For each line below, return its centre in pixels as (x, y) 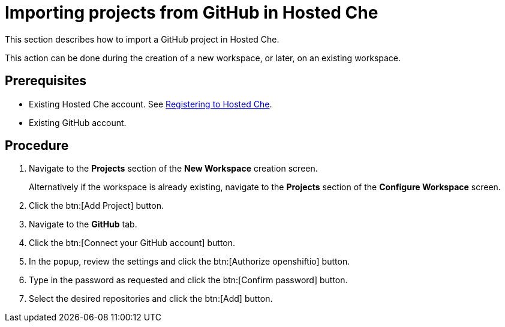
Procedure (37, 146)
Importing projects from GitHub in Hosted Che (192, 13)
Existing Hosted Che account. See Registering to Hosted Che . (151, 104)
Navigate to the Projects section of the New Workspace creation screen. (173, 169)
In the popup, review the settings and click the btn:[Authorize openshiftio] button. (190, 262)
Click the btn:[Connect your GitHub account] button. (132, 243)
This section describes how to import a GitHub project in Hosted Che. (142, 39)
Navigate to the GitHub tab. (83, 224)
